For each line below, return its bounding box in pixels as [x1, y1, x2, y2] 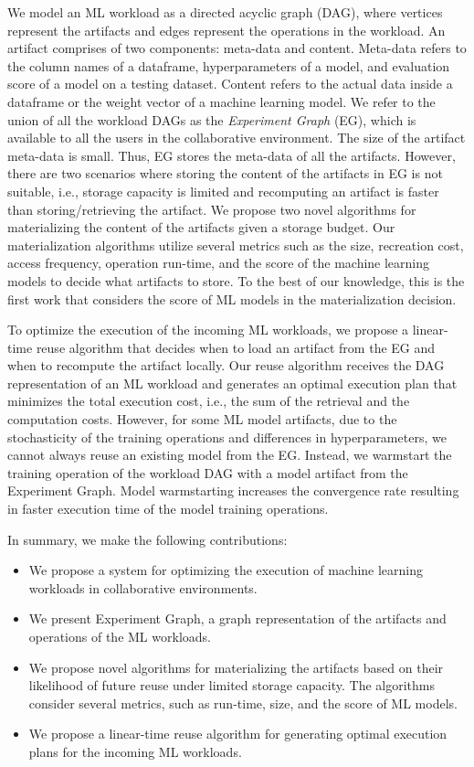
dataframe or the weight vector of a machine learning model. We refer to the [7, 91, 436, 111]
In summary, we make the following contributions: [7, 529, 288, 549]
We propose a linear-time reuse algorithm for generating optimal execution [28, 724, 448, 743]
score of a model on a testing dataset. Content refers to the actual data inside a [7, 74, 453, 93]
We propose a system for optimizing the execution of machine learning [28, 560, 424, 580]
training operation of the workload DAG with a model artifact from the [7, 463, 408, 482]
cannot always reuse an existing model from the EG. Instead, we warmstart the [7, 445, 452, 464]
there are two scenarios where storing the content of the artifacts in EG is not [7, 164, 443, 183]
